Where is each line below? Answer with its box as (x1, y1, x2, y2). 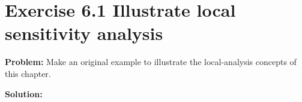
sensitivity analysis (5, 21, 163, 45)
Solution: (5, 87, 43, 100)
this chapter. (5, 67, 51, 79)
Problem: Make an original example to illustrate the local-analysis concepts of (5, 55, 297, 68)
